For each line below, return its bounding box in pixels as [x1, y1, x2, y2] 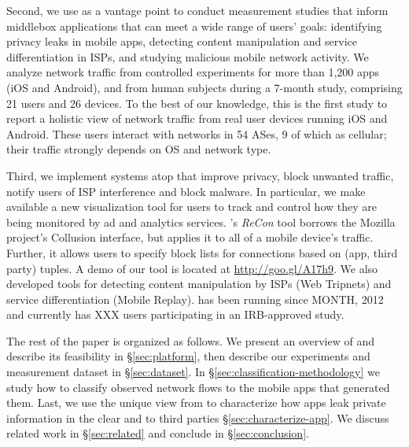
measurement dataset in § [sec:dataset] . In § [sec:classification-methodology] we [6, 364, 380, 380]
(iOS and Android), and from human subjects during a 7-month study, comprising [6, 79, 403, 95]
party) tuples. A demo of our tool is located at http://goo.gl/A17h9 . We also [6, 260, 378, 276]
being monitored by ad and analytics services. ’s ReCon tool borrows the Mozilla [6, 213, 396, 230]
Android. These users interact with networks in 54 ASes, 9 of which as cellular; [6, 125, 387, 142]
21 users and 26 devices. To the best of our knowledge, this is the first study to [6, 94, 388, 111]
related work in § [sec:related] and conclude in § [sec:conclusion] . [6, 425, 309, 441]
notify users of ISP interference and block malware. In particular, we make [6, 183, 366, 199]
